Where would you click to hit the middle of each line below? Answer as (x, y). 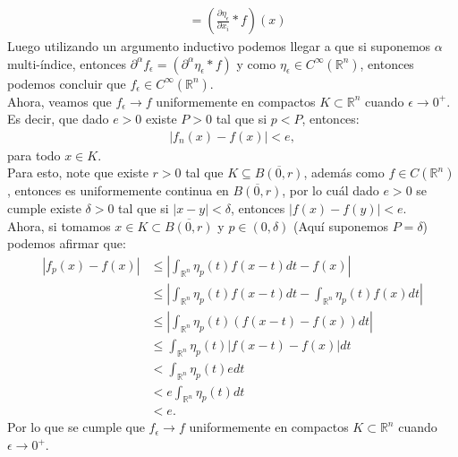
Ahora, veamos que (59, 101)
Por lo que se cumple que (76, 427)
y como (256, 63)
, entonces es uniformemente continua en (118, 190)
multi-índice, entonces (67, 63)
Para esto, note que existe (78, 172)
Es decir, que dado (58, 119)
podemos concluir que (67, 83)
